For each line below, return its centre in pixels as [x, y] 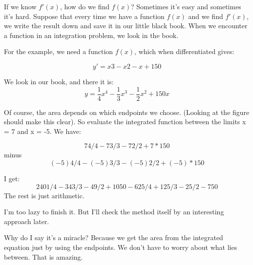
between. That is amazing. [43, 256]
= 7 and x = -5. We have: [42, 131]
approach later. [27, 221]
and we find [206, 16]
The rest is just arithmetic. [44, 195]
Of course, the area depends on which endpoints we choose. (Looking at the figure [127, 112]
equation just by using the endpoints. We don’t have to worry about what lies [121, 247]
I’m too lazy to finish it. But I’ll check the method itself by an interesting [114, 212]
